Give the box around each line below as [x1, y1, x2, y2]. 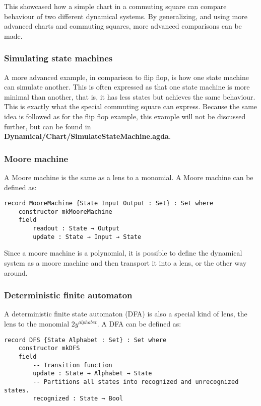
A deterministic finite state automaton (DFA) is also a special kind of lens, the [4, 308, 247, 319]
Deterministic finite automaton [4, 289, 133, 301]
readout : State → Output [33, 225, 120, 232]
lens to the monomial [4, 318, 70, 329]
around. [4, 267, 28, 278]
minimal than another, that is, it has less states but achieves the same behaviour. [4, 91, 255, 102]
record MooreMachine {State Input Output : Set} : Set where [4, 200, 214, 207]
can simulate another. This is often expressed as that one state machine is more [4, 82, 250, 92]
